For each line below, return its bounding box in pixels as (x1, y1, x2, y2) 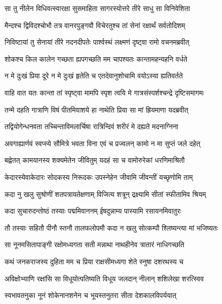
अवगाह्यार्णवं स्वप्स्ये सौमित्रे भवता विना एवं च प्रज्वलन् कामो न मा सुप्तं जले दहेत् (5, 138, 200, 148)
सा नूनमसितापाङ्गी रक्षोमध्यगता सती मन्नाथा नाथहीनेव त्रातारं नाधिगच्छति (5, 239, 184, 250)
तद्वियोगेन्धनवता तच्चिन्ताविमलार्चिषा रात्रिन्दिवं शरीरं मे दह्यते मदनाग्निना (5, 121, 179, 132)
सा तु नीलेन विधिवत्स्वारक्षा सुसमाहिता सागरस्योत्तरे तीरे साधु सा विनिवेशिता (5, 3, 190, 13)
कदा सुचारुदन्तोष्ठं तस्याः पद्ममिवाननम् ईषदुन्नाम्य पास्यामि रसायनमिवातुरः (5, 206, 181, 216)
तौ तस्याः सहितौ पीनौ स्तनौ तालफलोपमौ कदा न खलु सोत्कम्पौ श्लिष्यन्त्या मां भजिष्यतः (5, 222, 218, 233)
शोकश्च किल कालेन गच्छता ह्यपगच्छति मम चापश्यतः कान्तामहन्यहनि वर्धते (5, 53, 187, 64)
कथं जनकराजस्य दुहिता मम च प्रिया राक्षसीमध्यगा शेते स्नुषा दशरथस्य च (5, 256, 184, 266)
